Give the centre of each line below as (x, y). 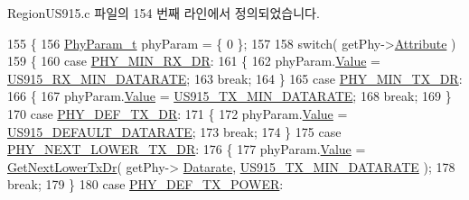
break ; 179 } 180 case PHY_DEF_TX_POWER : (145, 184)
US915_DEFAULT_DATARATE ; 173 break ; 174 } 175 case (174, 131)
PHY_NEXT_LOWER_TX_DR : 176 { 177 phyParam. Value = (187, 149)
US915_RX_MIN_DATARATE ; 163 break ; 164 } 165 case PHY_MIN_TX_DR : (235, 78)
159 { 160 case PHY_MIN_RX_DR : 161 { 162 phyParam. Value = (194, 61)
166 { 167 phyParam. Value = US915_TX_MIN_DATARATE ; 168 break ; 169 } (230, 96)
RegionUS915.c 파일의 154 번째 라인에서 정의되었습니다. (164, 13)
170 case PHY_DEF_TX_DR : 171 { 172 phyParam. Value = (178, 113)
